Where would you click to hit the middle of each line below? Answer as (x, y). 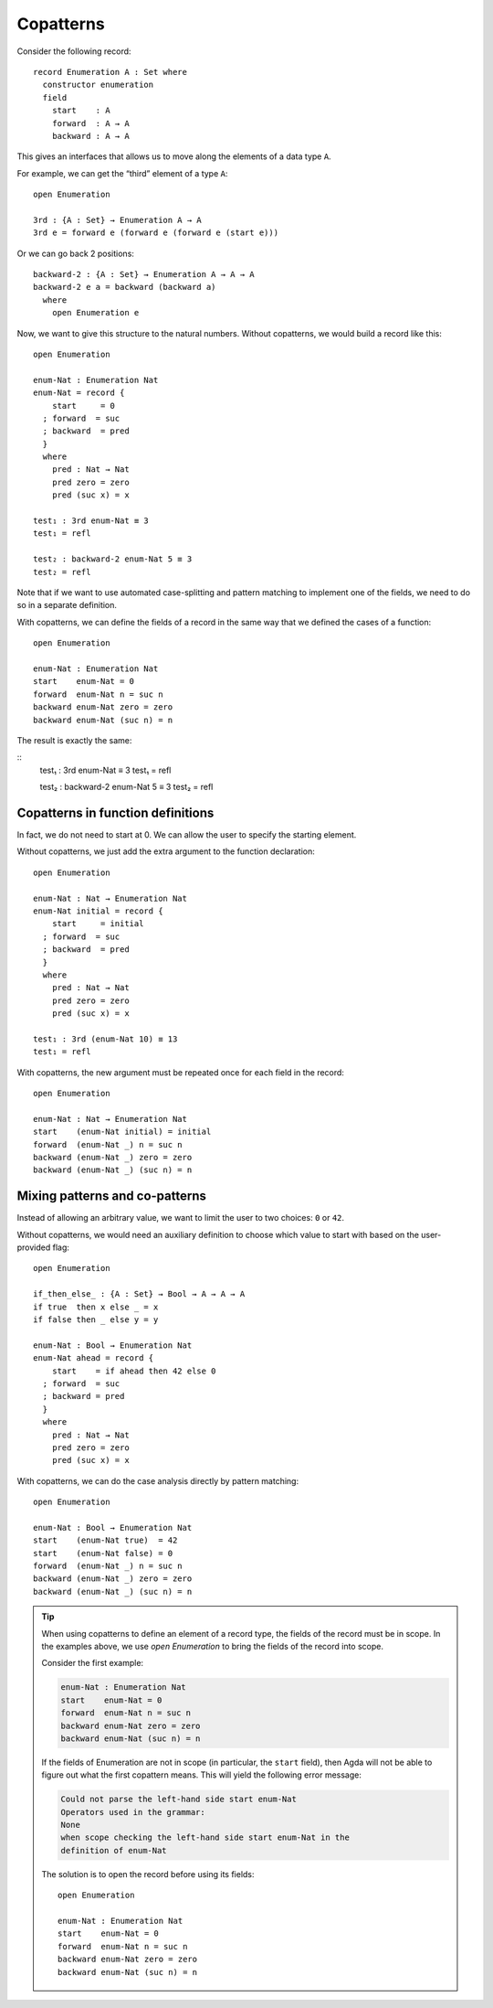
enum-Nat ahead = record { (94, 1358)
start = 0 (84, 406)
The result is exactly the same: (74, 740)
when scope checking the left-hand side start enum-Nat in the (205, 1837)
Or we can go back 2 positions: (75, 253)
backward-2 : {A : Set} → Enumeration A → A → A (144, 275)
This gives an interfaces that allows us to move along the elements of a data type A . (174, 156)
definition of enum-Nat (114, 1850)
